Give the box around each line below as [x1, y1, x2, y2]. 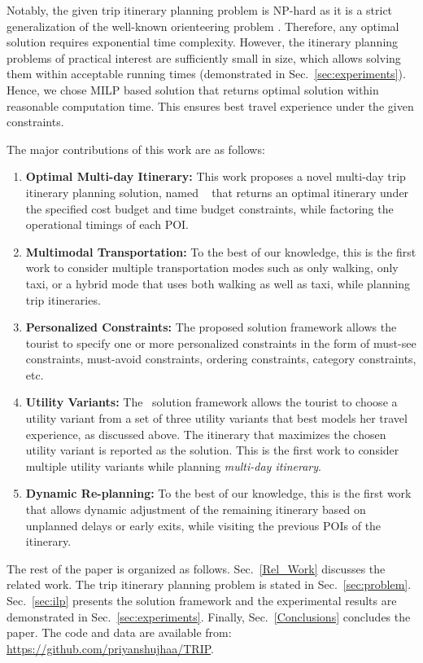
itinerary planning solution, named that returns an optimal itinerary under [25, 183, 409, 200]
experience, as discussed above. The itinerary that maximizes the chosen [25, 425, 386, 442]
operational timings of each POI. [25, 216, 190, 233]
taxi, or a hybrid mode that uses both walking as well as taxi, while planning [25, 274, 410, 292]
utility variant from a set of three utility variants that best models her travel [25, 410, 408, 427]
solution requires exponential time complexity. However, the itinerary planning [7, 33, 399, 50]
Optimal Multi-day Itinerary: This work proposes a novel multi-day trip [25, 168, 406, 185]
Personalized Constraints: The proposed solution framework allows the [25, 318, 397, 336]
